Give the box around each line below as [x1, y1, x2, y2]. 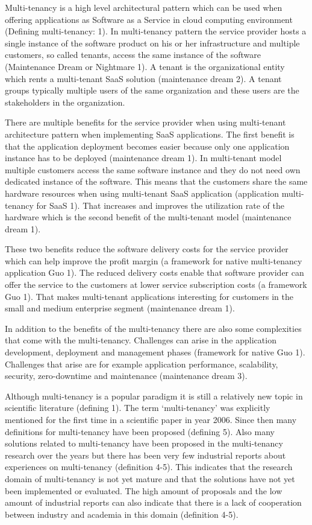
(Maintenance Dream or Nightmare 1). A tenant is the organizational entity [5, 60, 285, 72]
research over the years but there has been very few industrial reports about [5, 448, 286, 461]
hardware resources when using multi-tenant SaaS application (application [5, 186, 279, 199]
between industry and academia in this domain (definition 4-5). [5, 507, 239, 520]
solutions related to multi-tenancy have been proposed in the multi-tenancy [5, 437, 283, 450]
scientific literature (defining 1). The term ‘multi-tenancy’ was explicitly [5, 401, 270, 414]
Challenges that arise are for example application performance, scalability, [5, 357, 278, 370]
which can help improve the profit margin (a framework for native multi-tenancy [5, 254, 302, 267]
